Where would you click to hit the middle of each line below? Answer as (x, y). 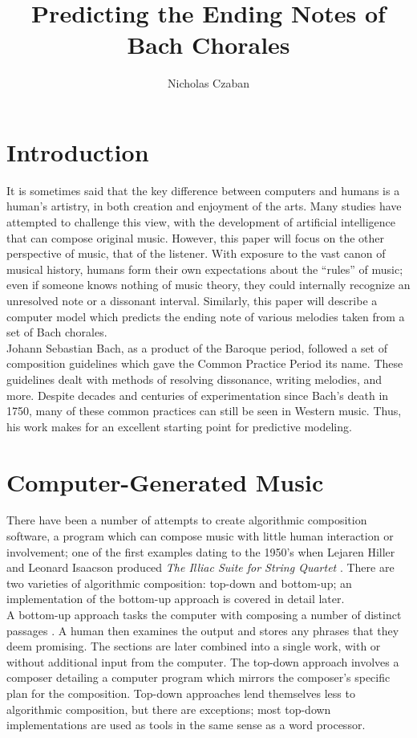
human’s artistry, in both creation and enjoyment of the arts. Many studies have (204, 206)
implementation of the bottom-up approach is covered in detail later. (176, 599)
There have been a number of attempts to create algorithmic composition (187, 520)
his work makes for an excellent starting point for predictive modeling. (179, 426)
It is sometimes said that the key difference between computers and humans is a (203, 190)
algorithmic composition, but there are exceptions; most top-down (169, 709)
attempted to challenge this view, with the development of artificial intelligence (201, 222)
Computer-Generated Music (165, 481)
